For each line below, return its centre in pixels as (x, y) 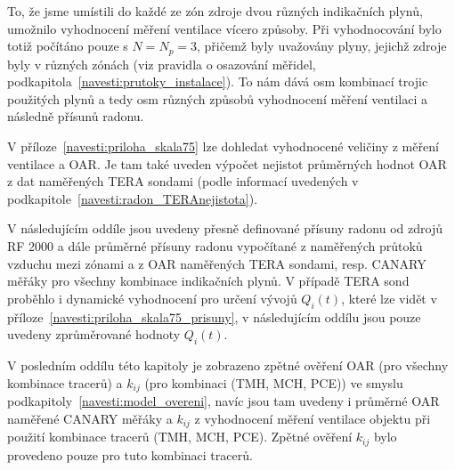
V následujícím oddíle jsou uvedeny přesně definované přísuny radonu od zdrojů (225, 228)
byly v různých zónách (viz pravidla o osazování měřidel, (162, 64)
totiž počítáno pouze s (68, 46)
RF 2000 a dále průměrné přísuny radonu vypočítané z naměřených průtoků (215, 245)
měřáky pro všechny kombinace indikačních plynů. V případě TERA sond (208, 281)
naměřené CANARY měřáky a (90, 418)
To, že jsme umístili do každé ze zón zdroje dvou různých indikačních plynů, (215, 11)
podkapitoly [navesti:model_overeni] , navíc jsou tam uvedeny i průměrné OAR (223, 401)
